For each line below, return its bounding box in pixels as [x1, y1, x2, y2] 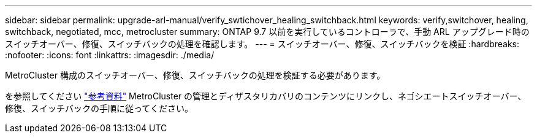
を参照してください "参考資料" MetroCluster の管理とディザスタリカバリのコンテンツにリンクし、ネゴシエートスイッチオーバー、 [5, 91, 527, 101]
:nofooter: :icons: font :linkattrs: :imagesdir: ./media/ [5, 50, 215, 60]
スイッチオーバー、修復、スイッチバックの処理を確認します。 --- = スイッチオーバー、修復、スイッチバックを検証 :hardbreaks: [5, 39, 520, 49]
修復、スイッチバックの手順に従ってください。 [5, 103, 193, 113]
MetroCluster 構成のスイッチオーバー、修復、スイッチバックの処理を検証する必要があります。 [5, 70, 386, 80]
